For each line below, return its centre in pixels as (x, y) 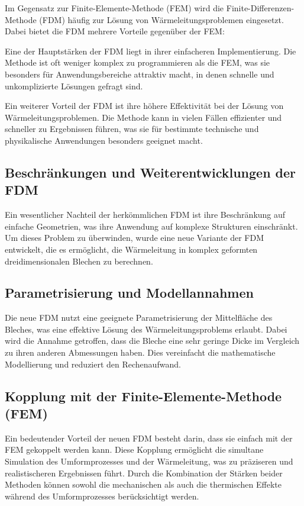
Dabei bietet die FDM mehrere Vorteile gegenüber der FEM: (115, 31)
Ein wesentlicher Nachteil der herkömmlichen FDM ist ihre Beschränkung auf (145, 215)
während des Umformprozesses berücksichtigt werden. (102, 496)
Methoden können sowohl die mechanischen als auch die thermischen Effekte (143, 484)
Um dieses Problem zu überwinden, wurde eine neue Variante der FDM (135, 238)
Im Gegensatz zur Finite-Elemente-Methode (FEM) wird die (114, 8)
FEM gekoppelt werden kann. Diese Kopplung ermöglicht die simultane (134, 449)
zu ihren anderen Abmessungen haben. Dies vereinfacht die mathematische (140, 352)
